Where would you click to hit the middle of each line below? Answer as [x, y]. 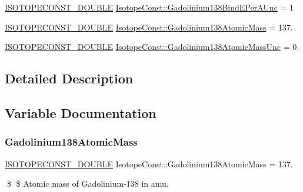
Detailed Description [69, 78]
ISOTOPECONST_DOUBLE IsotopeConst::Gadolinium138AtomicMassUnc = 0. [152, 47]
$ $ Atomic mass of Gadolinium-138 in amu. [88, 183]
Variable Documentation [81, 112]
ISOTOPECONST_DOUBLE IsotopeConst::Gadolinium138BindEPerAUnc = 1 [149, 7]
